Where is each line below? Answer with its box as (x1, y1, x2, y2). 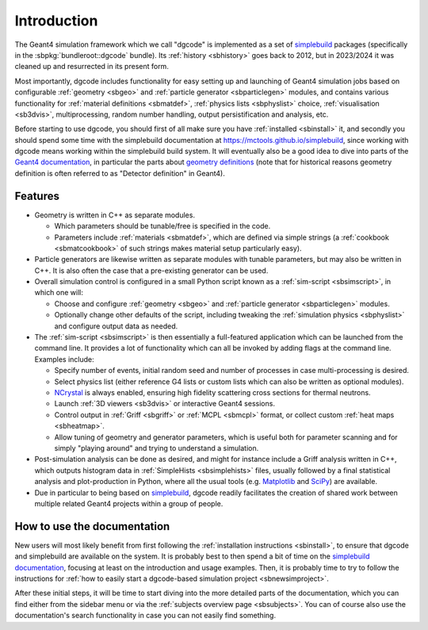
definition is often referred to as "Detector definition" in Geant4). (14, 168, 226, 178)
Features (14, 189, 59, 202)
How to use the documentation (14, 520, 170, 533)
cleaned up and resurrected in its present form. (14, 62, 170, 71)
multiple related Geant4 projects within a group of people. (34, 498, 224, 508)
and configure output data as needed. (54, 321, 178, 331)
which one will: (34, 288, 83, 298)
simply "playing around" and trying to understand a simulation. (54, 443, 259, 452)
